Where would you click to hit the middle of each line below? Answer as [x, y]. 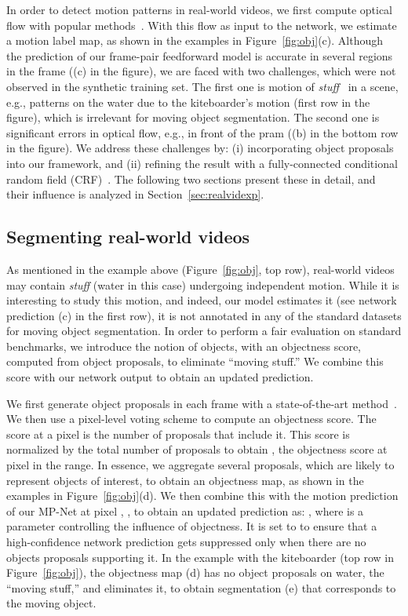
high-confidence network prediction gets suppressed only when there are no [186, 542]
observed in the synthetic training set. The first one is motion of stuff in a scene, [202, 86]
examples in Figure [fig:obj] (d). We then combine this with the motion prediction [202, 496]
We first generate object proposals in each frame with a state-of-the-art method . [202, 403]
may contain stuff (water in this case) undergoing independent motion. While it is [203, 284]
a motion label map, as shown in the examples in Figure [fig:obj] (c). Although [195, 40]
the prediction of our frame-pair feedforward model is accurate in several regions [200, 55]
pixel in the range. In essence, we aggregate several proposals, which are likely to [200, 465]
